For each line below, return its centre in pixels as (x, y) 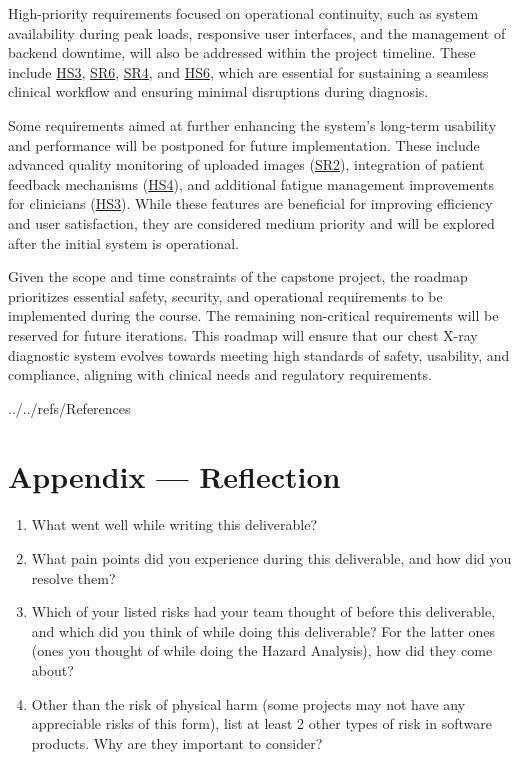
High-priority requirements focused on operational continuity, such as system (243, 13)
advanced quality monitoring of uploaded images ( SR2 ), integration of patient (246, 164)
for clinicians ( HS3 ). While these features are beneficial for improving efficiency (250, 203)
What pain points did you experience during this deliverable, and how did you (271, 558)
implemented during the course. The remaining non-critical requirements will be (253, 315)
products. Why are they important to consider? (177, 742)
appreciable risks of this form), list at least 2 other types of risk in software (261, 723)
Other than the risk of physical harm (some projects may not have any (248, 703)
